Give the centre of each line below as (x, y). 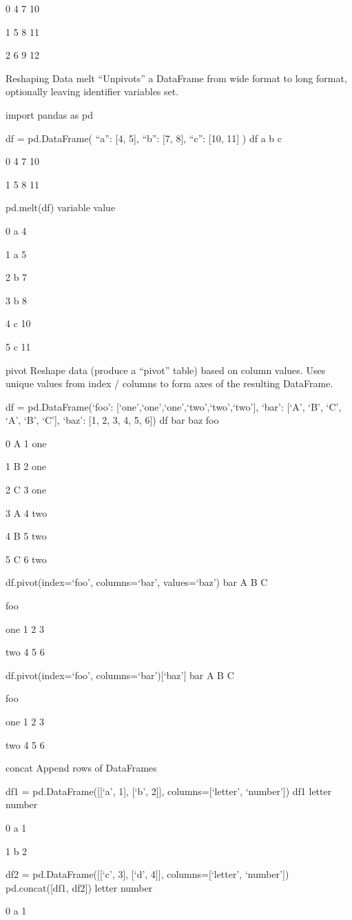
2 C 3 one (26, 490)
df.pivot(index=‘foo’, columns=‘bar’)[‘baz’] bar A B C (120, 675)
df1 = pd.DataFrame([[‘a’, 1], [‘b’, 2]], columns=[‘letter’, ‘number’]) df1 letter (169, 791)
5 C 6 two (26, 559)
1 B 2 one (26, 466)
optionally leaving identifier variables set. (92, 91)
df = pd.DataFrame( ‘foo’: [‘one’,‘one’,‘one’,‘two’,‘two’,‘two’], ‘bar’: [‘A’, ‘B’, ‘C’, (174, 406)
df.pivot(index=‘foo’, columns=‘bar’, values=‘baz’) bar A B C (137, 582)
